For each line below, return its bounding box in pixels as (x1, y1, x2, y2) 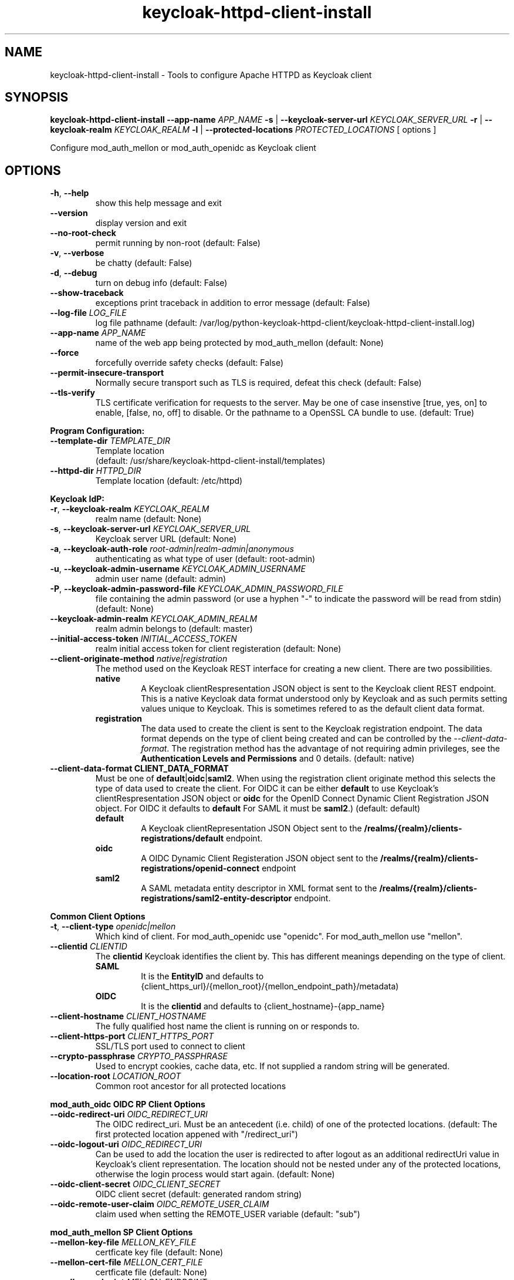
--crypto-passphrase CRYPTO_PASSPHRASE (50, 1051, 228, 1062)
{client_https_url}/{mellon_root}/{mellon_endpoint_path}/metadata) (141, 981, 399, 992)
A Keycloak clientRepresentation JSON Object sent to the (141, 823, 362, 834)
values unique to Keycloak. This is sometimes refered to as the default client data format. (141, 703, 485, 714)
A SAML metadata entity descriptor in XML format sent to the (141, 883, 377, 894)
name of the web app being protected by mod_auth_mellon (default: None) (95, 338, 384, 348)
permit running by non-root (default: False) (95, 238, 261, 248)
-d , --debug (50, 268, 97, 278)
